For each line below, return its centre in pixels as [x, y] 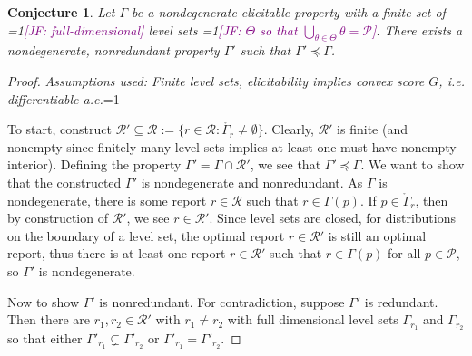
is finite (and [372, 129]
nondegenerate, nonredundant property [113, 50]
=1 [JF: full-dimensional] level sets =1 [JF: [124, 29]
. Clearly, [289, 129]
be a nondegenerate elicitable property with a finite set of [289, 12]
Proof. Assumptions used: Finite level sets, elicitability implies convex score [216, 80]
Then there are [49, 319]
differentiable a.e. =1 [64, 98]
